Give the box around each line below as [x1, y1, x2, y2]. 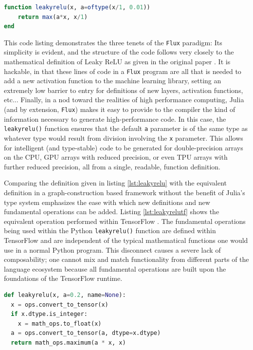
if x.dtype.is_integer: [11, 311, 88, 318]
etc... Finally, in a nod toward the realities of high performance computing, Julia [4, 94, 244, 105]
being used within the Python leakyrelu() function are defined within [4, 225, 216, 236]
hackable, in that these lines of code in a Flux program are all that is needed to [4, 66, 241, 76]
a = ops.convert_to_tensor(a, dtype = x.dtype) [11, 330, 161, 337]
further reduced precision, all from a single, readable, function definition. [4, 161, 220, 171]
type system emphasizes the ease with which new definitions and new [4, 197, 210, 207]
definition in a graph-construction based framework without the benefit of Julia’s [4, 187, 245, 197]
